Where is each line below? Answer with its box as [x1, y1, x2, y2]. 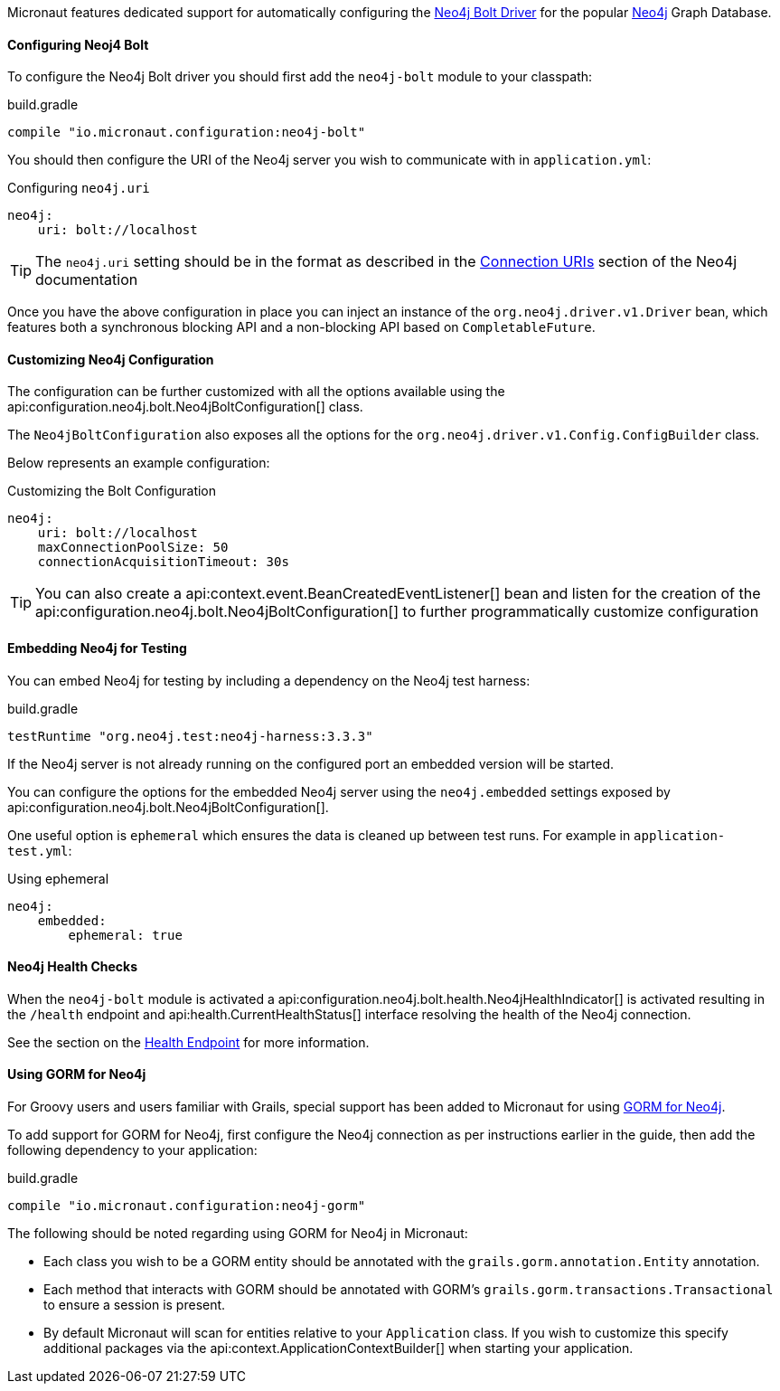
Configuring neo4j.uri [7, 180, 150, 196]
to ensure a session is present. [43, 1297, 226, 1313]
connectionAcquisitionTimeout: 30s [37, 554, 289, 570]
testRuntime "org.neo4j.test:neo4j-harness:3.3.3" [7, 728, 373, 743]
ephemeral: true [68, 927, 183, 942]
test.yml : [7, 842, 72, 858]
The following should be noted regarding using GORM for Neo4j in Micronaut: [7, 1225, 468, 1242]
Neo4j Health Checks [7, 959, 138, 975]
